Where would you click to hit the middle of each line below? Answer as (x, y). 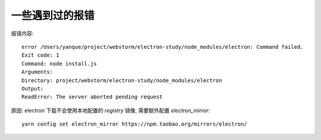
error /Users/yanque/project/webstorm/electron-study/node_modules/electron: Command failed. (163, 47)
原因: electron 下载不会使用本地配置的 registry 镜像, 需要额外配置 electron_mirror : (111, 110)
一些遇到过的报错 (53, 15)
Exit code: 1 (40, 55)
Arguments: (37, 72)
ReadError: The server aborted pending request (92, 97)
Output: (33, 88)
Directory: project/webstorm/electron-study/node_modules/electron (122, 80)
